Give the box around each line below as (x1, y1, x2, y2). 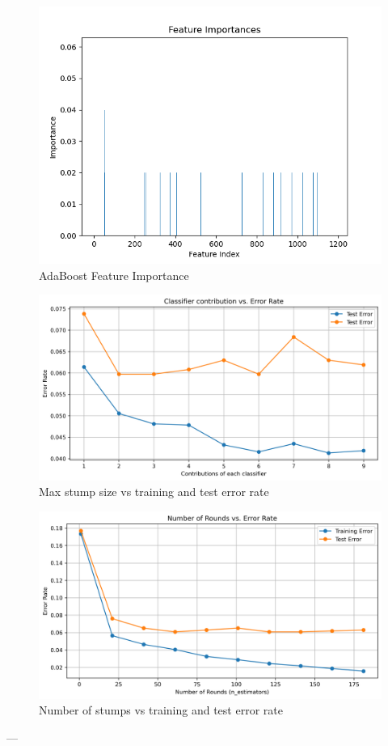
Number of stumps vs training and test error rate (39, 701, 283, 718)
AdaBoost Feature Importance (39, 266, 189, 283)
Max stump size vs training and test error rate (39, 483, 269, 500)
